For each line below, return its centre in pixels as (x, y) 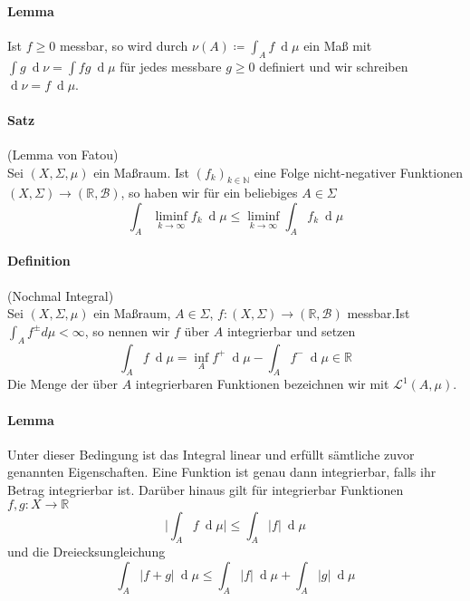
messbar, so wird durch (124, 45)
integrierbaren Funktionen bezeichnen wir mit (262, 384)
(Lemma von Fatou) (63, 154)
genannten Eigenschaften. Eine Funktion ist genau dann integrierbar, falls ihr (222, 472)
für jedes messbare (171, 66)
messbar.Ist (379, 313)
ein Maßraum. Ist (142, 172)
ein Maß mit (338, 45)
